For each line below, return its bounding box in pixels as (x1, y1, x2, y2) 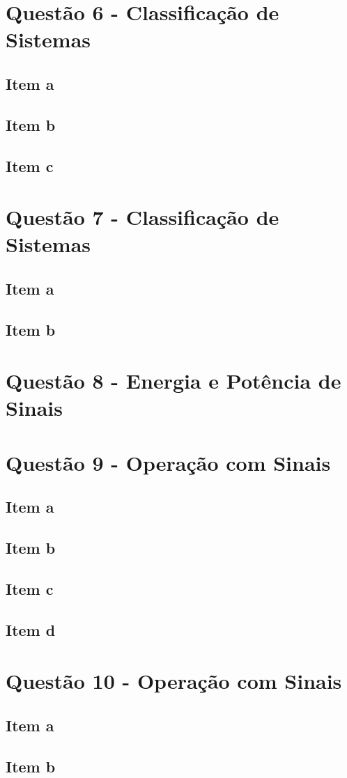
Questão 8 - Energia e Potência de (6, 366, 341, 395)
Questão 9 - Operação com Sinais (6, 448, 331, 476)
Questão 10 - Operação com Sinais (6, 667, 342, 695)
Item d (6, 618, 56, 640)
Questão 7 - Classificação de (6, 203, 279, 231)
